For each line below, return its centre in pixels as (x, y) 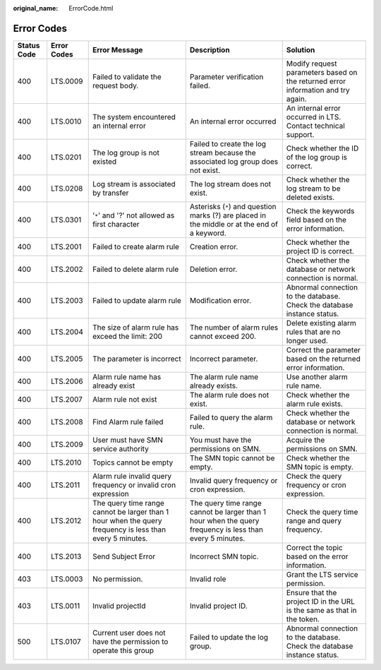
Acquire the (306, 440)
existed (104, 161)
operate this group (123, 650)
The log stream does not (230, 184)
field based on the (316, 220)
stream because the (223, 152)
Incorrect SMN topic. (224, 556)
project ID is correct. (320, 251)
